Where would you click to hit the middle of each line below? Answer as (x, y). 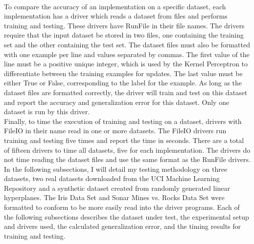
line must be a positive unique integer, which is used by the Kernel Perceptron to (126, 64)
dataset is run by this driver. (47, 112)
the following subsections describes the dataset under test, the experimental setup (127, 216)
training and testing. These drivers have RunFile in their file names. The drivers (124, 25)
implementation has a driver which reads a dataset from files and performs (116, 16)
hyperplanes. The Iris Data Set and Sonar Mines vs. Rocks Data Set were (114, 197)
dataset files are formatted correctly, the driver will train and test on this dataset (126, 92)
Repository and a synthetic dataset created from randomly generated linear (117, 188)
